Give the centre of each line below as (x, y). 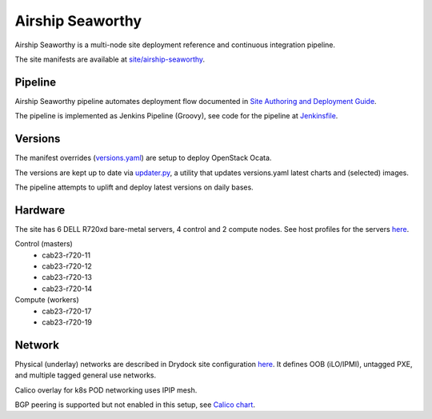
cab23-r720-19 (67, 322)
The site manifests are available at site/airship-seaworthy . (110, 59)
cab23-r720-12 (67, 266)
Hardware (40, 210)
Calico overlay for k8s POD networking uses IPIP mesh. (106, 390)
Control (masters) (44, 244)
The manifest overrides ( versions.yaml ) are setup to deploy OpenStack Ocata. (143, 158)
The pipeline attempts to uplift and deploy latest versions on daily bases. (134, 187)
